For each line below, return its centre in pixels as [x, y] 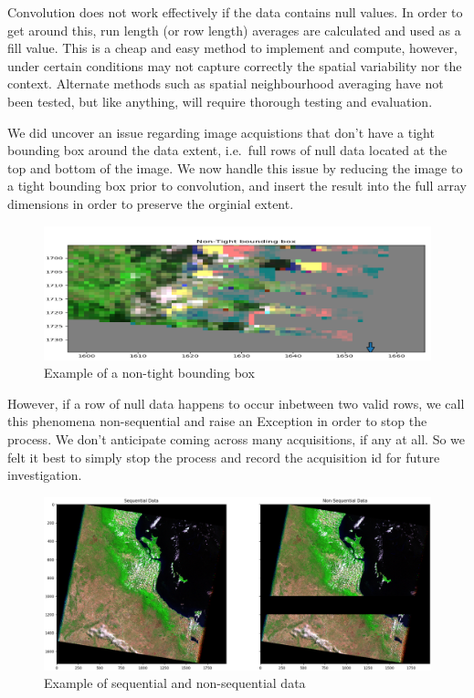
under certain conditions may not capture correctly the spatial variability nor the [235, 65]
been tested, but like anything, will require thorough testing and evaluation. [220, 101]
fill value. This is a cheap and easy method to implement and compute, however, [232, 48]
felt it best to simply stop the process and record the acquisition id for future [224, 457]
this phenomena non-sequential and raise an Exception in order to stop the [217, 421]
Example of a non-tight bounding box [149, 373]
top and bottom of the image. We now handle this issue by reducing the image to [235, 167]
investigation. [45, 475]
